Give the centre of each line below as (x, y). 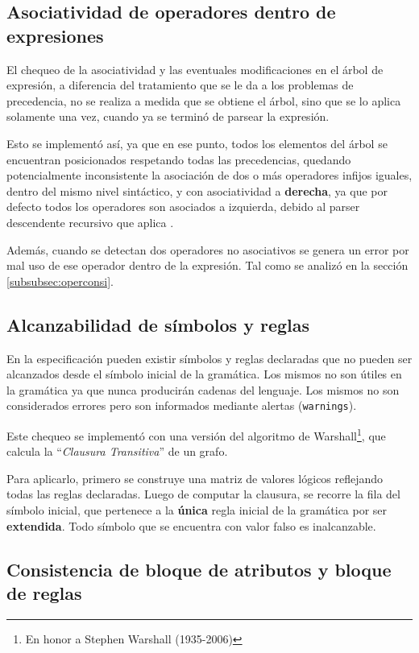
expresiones (55, 35)
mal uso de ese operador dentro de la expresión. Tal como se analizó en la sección (207, 265)
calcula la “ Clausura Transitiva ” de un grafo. (117, 451)
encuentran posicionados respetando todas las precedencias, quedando (179, 159)
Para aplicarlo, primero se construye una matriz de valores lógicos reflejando (195, 478)
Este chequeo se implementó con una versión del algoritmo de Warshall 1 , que (196, 434)
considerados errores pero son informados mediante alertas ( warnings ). (182, 405)
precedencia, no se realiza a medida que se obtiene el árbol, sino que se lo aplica (204, 100)
